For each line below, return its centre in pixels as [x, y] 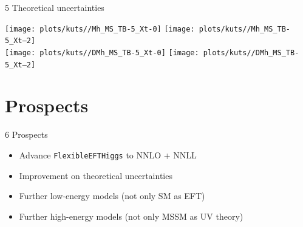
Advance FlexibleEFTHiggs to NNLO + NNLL [108, 154]
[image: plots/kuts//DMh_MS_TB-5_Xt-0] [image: [102, 53]
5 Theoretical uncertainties [55, 7]
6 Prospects [26, 134]
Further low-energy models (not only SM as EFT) [112, 196]
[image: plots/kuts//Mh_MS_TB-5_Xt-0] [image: [100, 29]
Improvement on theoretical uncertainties [96, 175]
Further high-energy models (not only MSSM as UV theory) [131, 216]
